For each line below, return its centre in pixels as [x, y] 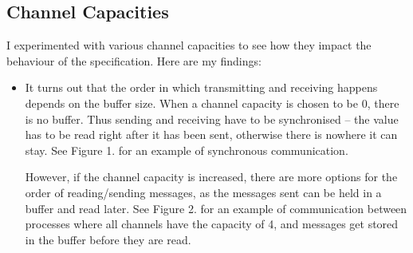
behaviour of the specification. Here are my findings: [134, 60]
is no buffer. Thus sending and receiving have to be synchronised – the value [212, 119]
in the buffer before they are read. [108, 239]
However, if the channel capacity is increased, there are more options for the [211, 177]
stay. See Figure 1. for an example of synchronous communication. [187, 150]
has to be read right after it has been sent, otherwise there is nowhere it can [211, 134]
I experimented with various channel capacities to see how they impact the [189, 45]
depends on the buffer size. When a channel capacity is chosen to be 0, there [212, 103]
